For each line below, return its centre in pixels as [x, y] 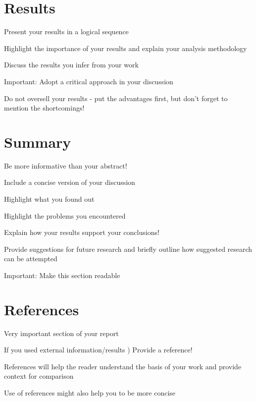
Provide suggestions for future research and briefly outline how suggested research [128, 249]
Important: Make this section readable [62, 275]
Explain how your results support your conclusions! [82, 232]
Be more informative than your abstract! [66, 165]
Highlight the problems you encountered [65, 215]
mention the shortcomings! [44, 108]
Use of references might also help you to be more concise [90, 393]
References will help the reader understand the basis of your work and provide [123, 366]
